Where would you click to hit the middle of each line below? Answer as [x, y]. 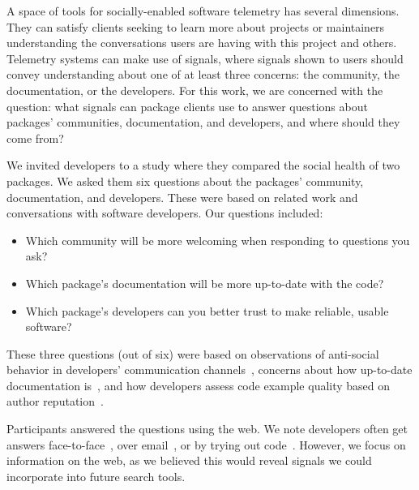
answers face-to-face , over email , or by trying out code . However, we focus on [206, 444]
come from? [35, 138]
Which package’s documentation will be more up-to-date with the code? [205, 283]
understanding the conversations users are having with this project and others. [202, 43]
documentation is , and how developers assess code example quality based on [199, 385]
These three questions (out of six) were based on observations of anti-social [193, 353]
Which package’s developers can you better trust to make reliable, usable [207, 310]
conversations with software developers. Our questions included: [165, 213]
